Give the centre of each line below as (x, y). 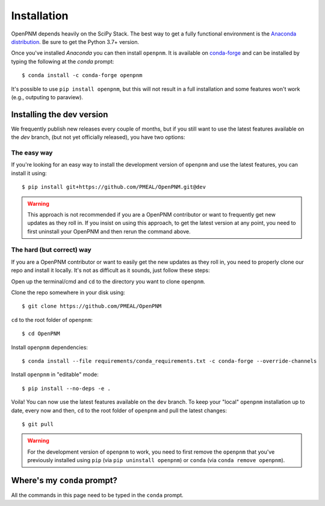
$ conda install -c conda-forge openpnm (82, 76)
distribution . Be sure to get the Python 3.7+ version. (75, 42)
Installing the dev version (60, 114)
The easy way (32, 152)
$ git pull (38, 424)
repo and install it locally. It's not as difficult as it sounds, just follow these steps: (110, 270)
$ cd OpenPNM (41, 334)
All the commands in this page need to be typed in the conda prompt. (97, 495)
